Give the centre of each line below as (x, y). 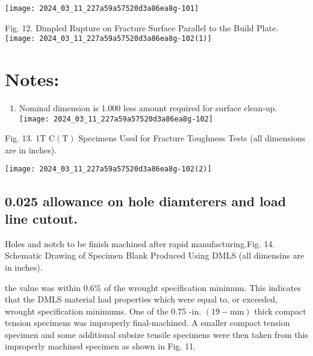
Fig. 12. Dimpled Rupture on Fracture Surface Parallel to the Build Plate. (142, 27)
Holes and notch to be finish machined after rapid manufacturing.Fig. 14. (140, 243)
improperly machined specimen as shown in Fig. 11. (101, 346)
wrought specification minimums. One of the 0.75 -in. (103, 311)
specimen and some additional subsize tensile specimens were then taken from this (156, 334)
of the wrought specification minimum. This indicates (202, 287)
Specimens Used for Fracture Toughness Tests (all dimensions (192, 138)
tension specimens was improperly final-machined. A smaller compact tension (147, 323)
